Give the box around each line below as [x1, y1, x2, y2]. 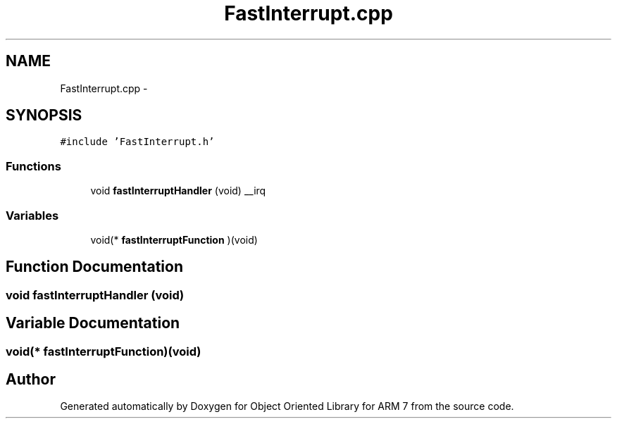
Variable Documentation [6, 314, 180, 332]
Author [6, 370, 56, 389]
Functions [6, 158, 61, 173]
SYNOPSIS [6, 106, 82, 125]
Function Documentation [6, 258, 183, 276]
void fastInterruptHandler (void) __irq [90, 185, 266, 197]
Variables [6, 208, 59, 223]
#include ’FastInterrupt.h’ [60, 136, 215, 148]
